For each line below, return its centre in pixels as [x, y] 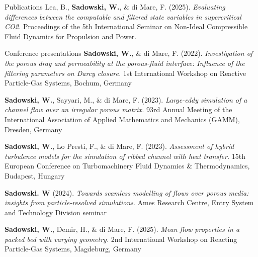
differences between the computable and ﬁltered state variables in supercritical [123, 16]
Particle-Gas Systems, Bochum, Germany [68, 83]
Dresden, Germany [33, 129]
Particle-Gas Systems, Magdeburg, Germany [73, 249]
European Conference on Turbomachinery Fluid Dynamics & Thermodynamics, [127, 166]
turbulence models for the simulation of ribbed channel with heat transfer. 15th [125, 156]
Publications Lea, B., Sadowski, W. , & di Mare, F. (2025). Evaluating [115, 7]
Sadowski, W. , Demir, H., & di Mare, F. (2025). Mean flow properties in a [122, 229]
